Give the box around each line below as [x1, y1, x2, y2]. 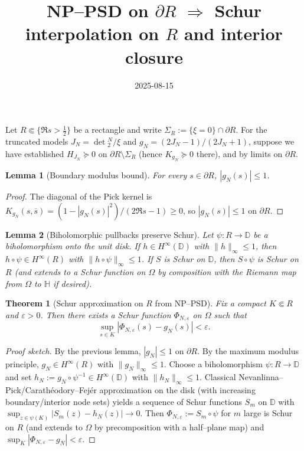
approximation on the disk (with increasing [99, 383, 256, 396]
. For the [236, 123, 267, 136]
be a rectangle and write [73, 123, 162, 136]
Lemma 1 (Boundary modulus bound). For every [5, 169, 187, 181]
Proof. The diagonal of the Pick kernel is [5, 190, 152, 202]
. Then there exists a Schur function [40, 308, 171, 321]
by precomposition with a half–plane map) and [94, 421, 264, 433]
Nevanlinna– [238, 371, 283, 383]
